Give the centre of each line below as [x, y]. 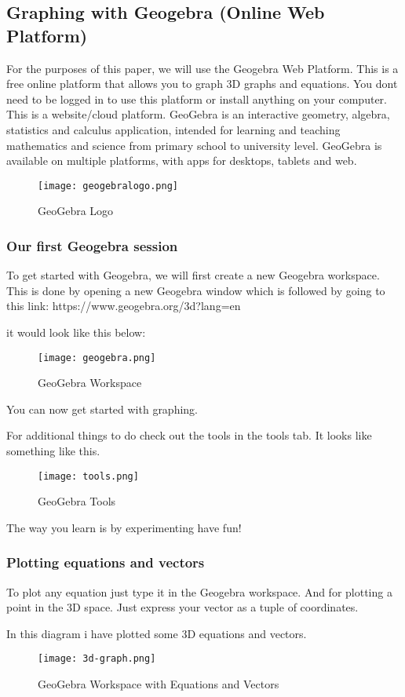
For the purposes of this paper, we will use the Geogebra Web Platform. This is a [202, 68]
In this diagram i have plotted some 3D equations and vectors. [157, 633]
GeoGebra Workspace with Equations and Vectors [159, 684]
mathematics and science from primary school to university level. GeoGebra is [194, 145]
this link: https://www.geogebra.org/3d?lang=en [124, 306]
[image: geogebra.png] [97, 358]
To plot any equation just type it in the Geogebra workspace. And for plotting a [199, 591]
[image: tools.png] [88, 476]
